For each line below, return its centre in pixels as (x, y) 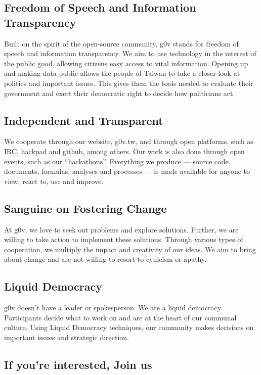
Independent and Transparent (84, 120)
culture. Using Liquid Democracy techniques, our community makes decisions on (129, 327)
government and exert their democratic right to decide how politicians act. (120, 93)
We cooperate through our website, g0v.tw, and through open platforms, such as (129, 141)
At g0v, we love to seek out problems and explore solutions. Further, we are (121, 229)
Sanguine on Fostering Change (85, 208)
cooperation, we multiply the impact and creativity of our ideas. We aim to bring (130, 249)
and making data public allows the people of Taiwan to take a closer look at (122, 73)
